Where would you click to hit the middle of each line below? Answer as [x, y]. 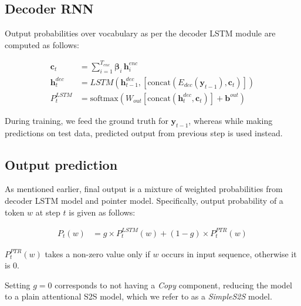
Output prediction [61, 164]
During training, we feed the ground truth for [87, 120]
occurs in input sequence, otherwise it [229, 253]
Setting [18, 285]
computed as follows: [42, 44]
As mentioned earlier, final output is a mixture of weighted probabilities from [144, 189]
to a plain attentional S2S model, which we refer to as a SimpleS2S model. [138, 296]
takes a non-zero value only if [97, 253]
